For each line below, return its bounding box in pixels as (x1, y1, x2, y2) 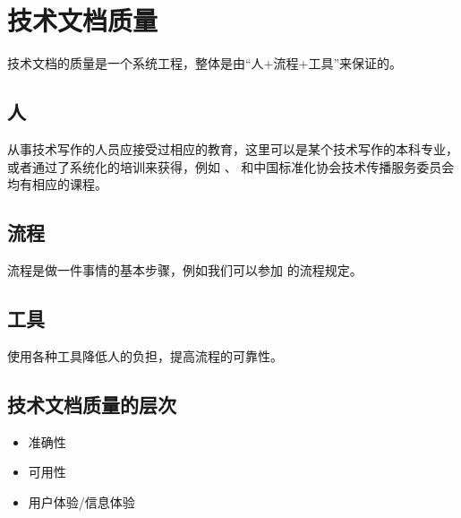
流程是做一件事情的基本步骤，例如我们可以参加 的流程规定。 (7, 260, 363, 279)
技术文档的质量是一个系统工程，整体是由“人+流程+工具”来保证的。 (7, 54, 402, 73)
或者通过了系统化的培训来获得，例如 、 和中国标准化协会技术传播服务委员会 (7, 157, 455, 176)
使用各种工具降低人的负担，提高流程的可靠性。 (7, 346, 283, 365)
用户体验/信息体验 (28, 492, 135, 511)
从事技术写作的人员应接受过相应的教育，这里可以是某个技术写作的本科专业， (7, 139, 458, 158)
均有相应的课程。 (7, 175, 107, 194)
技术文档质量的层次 (7, 390, 176, 418)
